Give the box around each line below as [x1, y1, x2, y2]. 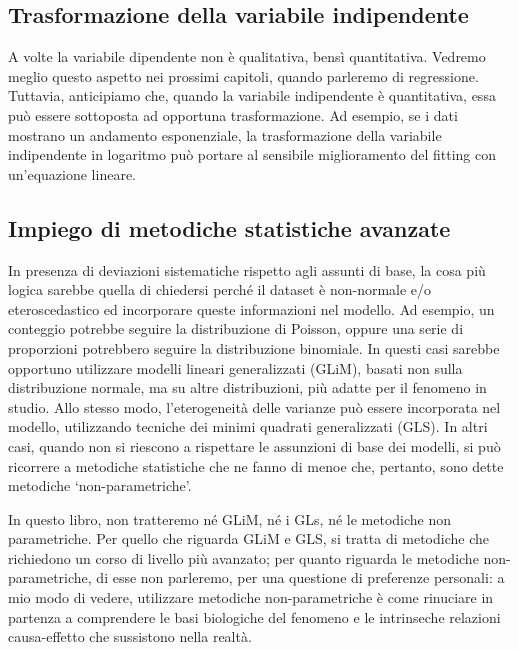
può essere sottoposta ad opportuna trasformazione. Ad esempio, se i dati [8, 104, 458, 125]
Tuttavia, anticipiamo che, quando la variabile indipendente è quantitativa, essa [8, 85, 496, 106]
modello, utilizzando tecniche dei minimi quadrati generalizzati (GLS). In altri [8, 416, 488, 437]
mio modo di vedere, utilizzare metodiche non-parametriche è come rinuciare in [8, 587, 494, 608]
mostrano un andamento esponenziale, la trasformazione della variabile [8, 124, 442, 145]
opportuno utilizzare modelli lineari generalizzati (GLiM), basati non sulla [8, 357, 463, 378]
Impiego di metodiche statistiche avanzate [8, 212, 451, 243]
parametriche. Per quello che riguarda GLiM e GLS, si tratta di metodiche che [8, 528, 489, 549]
